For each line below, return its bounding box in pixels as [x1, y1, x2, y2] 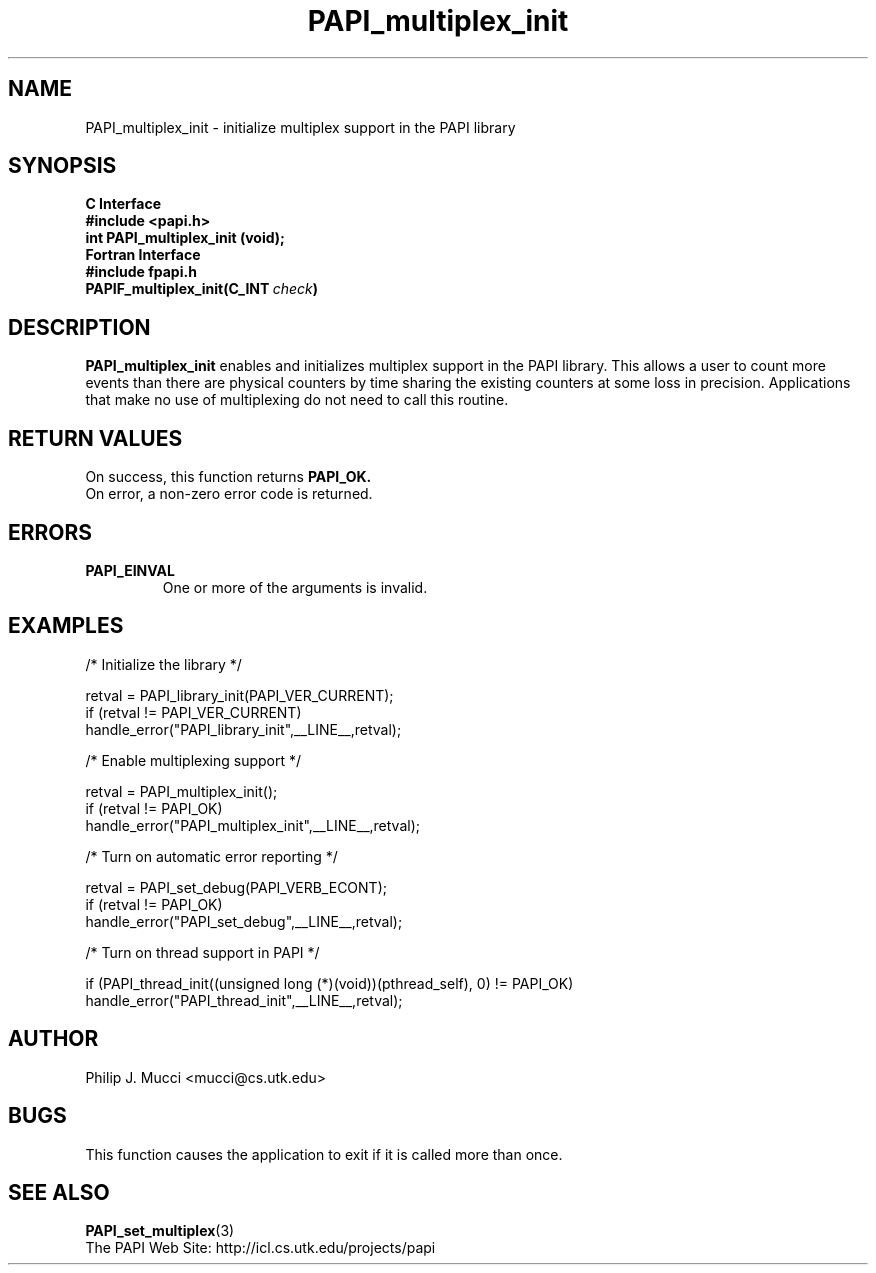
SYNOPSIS [8, 153, 117, 179]
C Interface [85, 195, 162, 213]
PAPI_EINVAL [85, 561, 175, 579]
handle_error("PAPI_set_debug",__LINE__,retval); [85, 912, 403, 930]
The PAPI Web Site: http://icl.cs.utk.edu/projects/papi [85, 1239, 436, 1257]
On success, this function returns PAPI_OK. [85, 468, 372, 486]
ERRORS [8, 519, 93, 545]
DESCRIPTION [8, 314, 151, 340]
